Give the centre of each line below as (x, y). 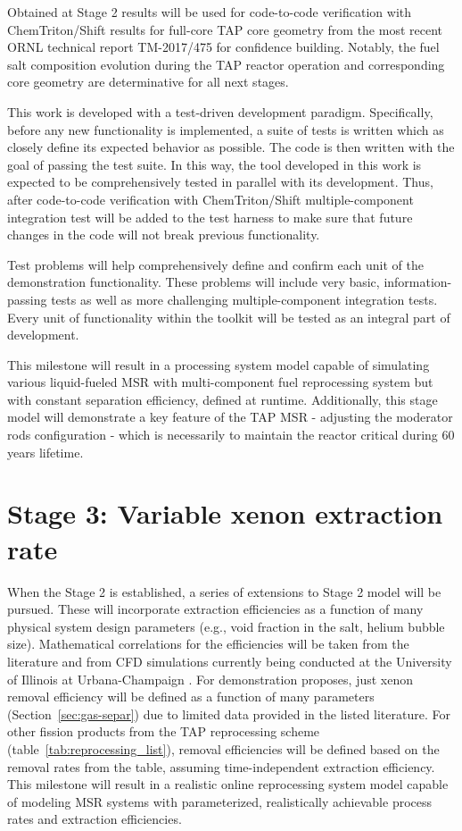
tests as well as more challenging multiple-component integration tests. (244, 299)
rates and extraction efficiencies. (95, 819)
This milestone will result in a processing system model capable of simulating (219, 364)
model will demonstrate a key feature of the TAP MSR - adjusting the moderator (230, 417)
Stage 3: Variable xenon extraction (225, 513)
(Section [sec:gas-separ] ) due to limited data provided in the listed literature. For (229, 713)
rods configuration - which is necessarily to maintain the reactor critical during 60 (231, 435)
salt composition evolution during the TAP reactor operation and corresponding (226, 64)
